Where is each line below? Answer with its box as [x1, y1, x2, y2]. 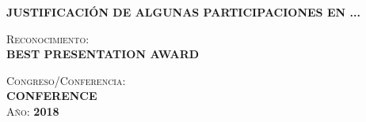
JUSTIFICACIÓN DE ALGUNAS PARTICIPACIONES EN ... [6, 4, 360, 20]
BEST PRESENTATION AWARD [6, 46, 200, 62]
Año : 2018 [6, 102, 59, 119]
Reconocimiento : [6, 30, 90, 46]
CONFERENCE [6, 87, 97, 104]
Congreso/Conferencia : [6, 72, 126, 88]
